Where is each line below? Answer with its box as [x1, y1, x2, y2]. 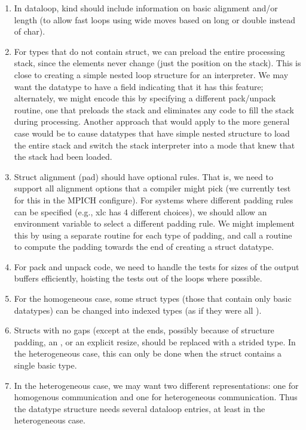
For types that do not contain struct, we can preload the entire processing [14, 45, 285, 57]
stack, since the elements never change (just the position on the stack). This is [14, 57, 301, 69]
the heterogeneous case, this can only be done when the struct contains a [14, 347, 282, 360]
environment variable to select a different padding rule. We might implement [14, 217, 295, 230]
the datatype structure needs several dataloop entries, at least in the [14, 402, 265, 414]
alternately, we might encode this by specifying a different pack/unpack [14, 92, 276, 104]
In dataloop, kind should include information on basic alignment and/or [14, 2, 278, 14]
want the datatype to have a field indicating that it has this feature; [14, 80, 264, 92]
